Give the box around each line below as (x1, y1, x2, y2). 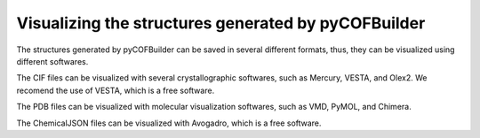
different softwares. (16, 56, 89, 66)
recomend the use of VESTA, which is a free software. (16, 85, 215, 96)
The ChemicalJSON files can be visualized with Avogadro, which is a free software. (16, 118, 322, 128)
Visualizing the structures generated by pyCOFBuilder (16, 13, 426, 33)
